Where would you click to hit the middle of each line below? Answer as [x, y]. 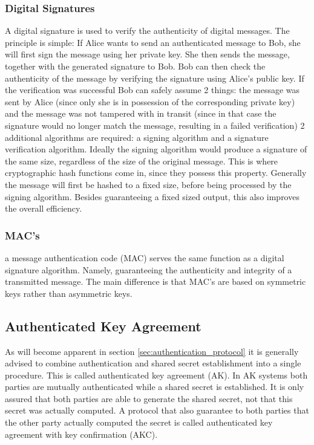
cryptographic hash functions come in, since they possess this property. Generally [156, 173]
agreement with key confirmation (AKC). [81, 434]
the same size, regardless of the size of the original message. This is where [142, 161]
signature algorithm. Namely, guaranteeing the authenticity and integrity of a [149, 269]
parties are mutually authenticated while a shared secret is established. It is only [155, 387]
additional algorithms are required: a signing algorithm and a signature [137, 137]
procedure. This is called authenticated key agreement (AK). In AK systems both [156, 375]
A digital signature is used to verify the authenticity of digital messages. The [147, 31]
